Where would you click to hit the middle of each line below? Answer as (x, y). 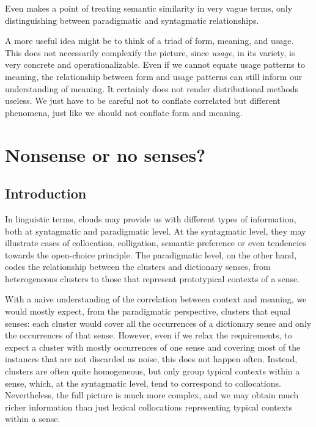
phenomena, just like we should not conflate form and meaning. (124, 112)
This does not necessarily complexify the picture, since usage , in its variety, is (150, 52)
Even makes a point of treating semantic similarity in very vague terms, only (149, 8)
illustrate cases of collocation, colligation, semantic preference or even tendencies (156, 243)
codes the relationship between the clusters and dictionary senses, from (138, 267)
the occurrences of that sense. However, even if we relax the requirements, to (149, 335)
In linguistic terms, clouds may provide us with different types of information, (151, 218)
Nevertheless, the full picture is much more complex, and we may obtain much (152, 395)
